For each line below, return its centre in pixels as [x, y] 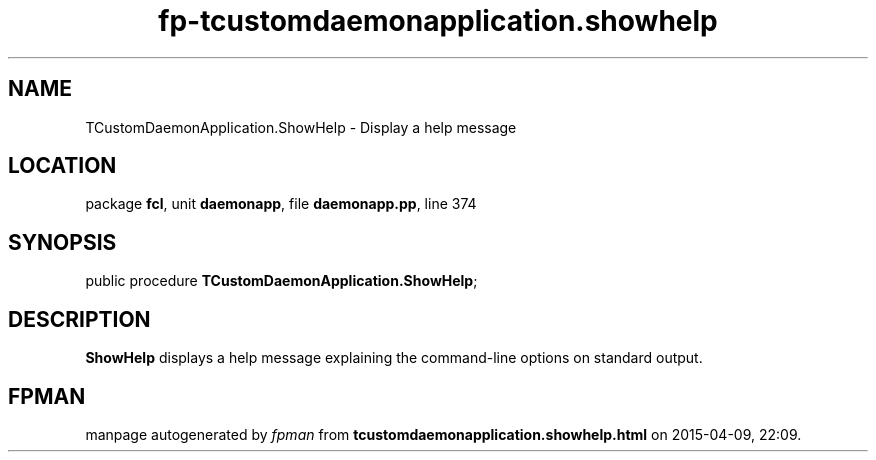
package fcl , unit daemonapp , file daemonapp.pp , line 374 [281, 204]
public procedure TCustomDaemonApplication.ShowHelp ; [281, 281]
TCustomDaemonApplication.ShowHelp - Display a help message [301, 127]
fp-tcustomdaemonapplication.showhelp [438, 21]
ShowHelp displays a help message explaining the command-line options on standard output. [394, 358]
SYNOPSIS [62, 242]
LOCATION [62, 166]
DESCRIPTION [79, 319]
